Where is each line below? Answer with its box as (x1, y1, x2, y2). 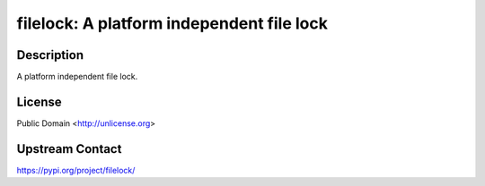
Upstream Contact (16, 141, 122, 156)
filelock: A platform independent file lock (16, 13, 328, 33)
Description (16, 47, 84, 63)
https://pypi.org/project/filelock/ (16, 165, 136, 175)
